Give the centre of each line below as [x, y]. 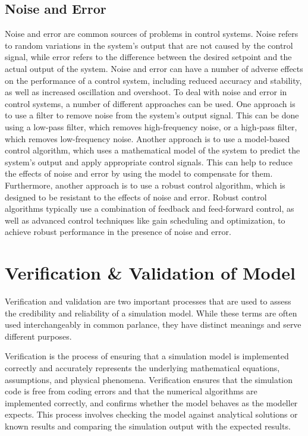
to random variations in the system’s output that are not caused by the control [149, 45]
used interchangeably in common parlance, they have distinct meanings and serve [153, 324]
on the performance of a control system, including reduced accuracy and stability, [153, 80]
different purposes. [38, 336]
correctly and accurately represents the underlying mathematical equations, [142, 367]
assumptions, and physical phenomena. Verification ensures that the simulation [149, 379]
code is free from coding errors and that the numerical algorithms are [131, 391]
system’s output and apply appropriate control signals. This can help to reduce [149, 161]
